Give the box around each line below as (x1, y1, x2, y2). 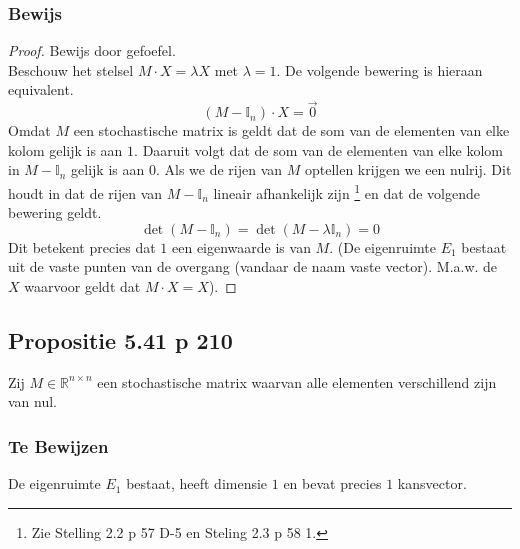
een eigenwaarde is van (172, 236, 311, 257)
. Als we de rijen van (155, 159, 283, 180)
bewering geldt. (8, 202, 102, 223)
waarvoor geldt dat (24, 276, 141, 297)
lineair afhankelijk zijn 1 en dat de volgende (213, 180, 480, 203)
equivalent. (8, 79, 74, 100)
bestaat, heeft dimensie (126, 473, 268, 494)
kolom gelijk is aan (8, 139, 123, 160)
